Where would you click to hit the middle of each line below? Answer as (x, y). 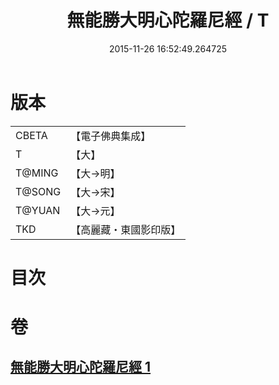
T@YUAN (38, 210)
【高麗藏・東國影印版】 (126, 229)
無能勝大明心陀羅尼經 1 (81, 367)
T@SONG (38, 191)
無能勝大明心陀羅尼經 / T (168, 20)
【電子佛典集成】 (111, 136)
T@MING (37, 173)
